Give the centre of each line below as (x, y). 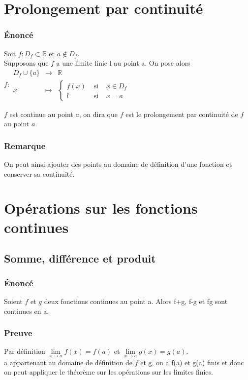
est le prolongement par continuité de (182, 114)
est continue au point (41, 114)
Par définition (25, 351)
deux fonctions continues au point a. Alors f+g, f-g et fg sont (136, 301)
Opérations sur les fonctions (101, 208)
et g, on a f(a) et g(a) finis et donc (192, 362)
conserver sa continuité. (39, 173)
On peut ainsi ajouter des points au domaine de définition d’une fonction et (118, 164)
